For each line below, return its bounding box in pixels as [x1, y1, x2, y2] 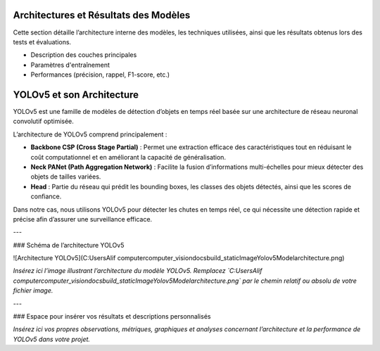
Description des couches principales [30, 51, 137, 59]
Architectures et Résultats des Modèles [13, 9, 191, 21]
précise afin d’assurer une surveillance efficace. [13, 215, 153, 223]
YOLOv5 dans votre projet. [13, 335, 91, 343]
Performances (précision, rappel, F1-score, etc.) [30, 70, 170, 79]
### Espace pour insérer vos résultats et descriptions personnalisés [13, 312, 211, 321]
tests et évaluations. [13, 37, 72, 46]
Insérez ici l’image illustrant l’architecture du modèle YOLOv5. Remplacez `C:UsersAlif [13, 267, 262, 275]
